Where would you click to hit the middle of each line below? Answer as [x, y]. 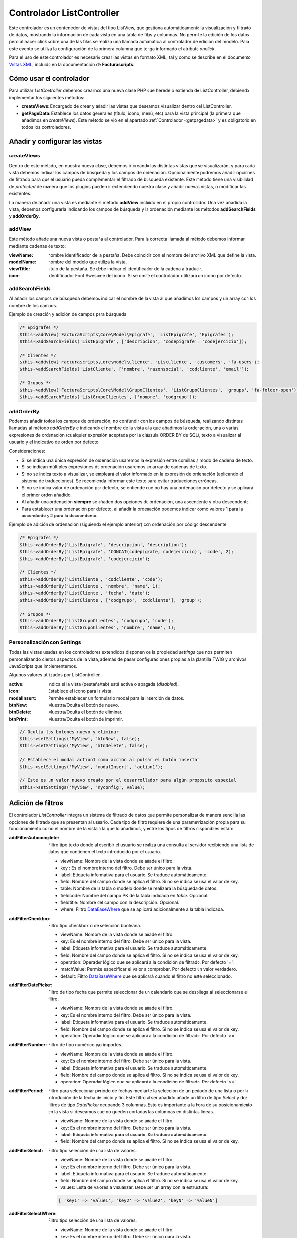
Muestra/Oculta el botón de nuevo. [84, 705]
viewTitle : [20, 269]
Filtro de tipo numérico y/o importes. [85, 1045]
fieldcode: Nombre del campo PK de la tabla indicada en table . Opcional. [135, 895]
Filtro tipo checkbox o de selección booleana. [95, 926]
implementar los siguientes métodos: [47, 97]
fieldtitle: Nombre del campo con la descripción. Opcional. [120, 902]
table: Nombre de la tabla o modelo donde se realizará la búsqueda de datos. [139, 888]
